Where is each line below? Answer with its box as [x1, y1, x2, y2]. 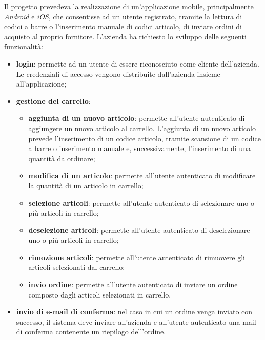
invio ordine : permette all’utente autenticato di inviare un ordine [28, 279, 238, 290]
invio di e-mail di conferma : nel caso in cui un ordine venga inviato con [16, 306, 253, 317]
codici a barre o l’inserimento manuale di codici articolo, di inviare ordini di [4, 21, 242, 32]
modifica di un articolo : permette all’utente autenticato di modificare [28, 170, 256, 181]
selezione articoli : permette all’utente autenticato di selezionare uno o [28, 197, 254, 208]
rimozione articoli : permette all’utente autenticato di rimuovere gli [28, 251, 246, 262]
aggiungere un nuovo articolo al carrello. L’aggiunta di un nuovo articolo [28, 122, 256, 133]
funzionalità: [4, 41, 43, 52]
